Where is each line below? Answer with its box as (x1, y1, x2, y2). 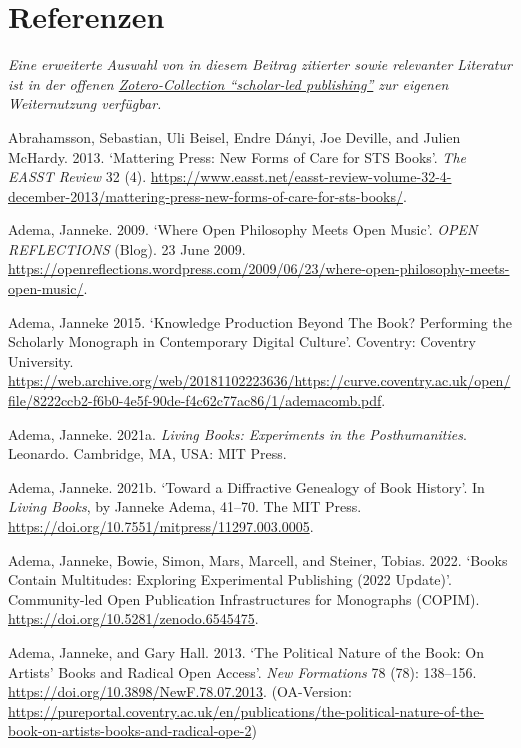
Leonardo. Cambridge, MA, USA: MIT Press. (8, 443, 287, 464)
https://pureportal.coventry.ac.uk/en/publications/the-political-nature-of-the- (8, 700, 485, 721)
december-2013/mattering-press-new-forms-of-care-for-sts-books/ (8, 185, 403, 206)
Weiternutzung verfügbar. (8, 93, 162, 114)
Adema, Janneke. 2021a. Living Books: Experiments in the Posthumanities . (8, 423, 467, 444)
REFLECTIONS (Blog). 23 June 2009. (8, 238, 246, 259)
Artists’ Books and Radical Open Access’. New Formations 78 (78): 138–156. (8, 661, 477, 682)
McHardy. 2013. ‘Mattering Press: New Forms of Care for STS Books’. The (8, 146, 466, 167)
